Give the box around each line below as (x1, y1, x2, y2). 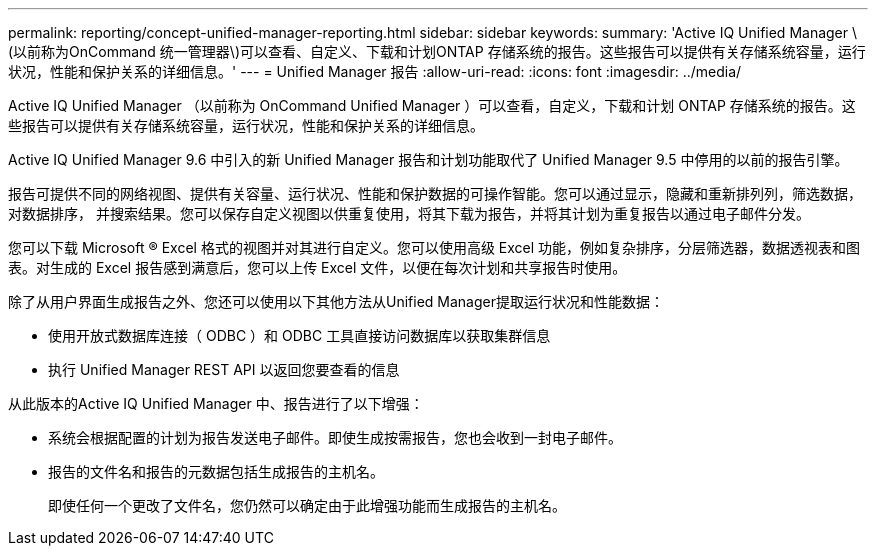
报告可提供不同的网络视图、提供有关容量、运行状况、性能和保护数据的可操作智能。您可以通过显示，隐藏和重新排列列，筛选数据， (8, 185, 862, 202)
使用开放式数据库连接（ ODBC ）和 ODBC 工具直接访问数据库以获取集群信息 (48, 327, 551, 344)
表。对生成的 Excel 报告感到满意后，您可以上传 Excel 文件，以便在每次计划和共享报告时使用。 (8, 259, 627, 276)
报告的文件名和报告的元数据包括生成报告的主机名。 (48, 463, 384, 480)
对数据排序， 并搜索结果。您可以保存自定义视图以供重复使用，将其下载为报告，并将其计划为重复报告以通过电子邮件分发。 (8, 205, 810, 222)
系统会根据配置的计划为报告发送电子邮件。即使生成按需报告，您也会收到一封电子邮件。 (48, 429, 622, 446)
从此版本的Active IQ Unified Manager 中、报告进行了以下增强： (8, 395, 424, 412)
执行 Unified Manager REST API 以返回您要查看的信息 (48, 361, 400, 378)
